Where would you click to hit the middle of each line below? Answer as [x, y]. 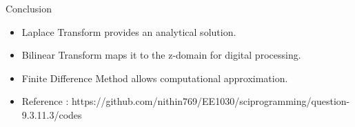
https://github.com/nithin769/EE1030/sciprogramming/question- [211, 101]
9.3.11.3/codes [52, 114]
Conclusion [29, 8]
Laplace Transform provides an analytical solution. [129, 31]
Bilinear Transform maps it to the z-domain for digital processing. [161, 55]
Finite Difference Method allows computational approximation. [155, 78]
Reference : [45, 101]
